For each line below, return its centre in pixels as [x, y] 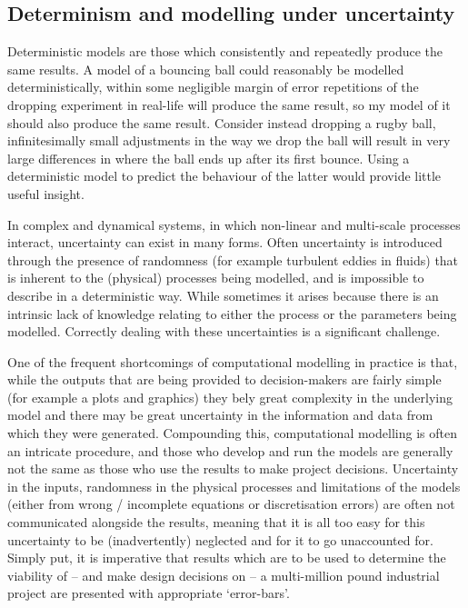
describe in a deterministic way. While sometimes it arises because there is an [223, 295]
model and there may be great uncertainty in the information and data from [220, 415]
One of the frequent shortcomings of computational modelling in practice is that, [233, 361]
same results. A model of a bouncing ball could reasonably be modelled [206, 69]
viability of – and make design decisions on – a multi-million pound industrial [224, 575]
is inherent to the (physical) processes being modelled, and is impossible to [216, 278]
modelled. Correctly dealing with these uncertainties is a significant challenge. [224, 331]
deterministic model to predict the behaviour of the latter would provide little [224, 176]
